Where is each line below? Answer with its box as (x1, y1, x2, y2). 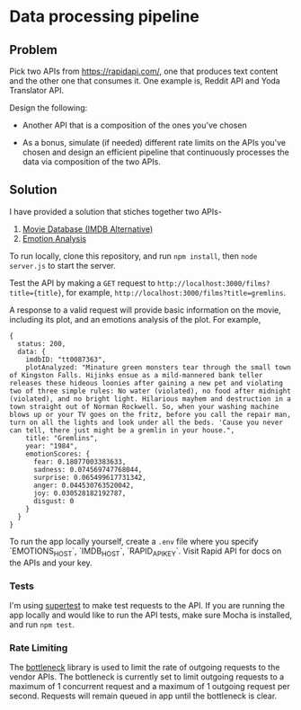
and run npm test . (9, 618, 75, 630)
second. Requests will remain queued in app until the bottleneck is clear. (9, 690, 278, 702)
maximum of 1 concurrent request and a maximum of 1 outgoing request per (9, 681, 290, 692)
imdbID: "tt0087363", (25, 355, 106, 364)
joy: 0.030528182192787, (32, 488, 127, 498)
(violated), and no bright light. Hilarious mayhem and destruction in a (9, 394, 292, 404)
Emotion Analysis (22, 233, 87, 244)
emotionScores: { (25, 449, 91, 458)
